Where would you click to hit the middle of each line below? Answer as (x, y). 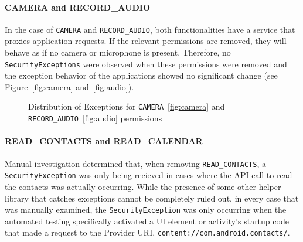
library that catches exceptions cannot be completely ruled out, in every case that (152, 198)
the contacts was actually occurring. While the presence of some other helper (143, 186)
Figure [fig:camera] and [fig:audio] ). (69, 86)
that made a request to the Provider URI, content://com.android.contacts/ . (147, 232)
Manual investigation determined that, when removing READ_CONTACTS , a (135, 163)
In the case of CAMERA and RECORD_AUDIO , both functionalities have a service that (150, 29)
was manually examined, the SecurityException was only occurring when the (146, 209)
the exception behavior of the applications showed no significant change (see (141, 75)
